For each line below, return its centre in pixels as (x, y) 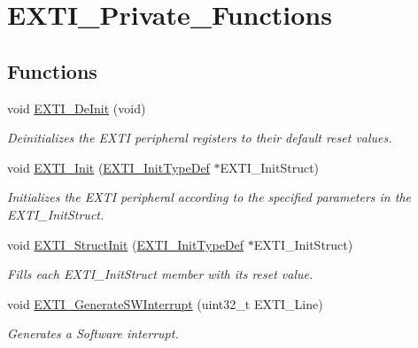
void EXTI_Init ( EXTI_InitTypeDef (108, 167)
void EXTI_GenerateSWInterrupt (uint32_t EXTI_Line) (165, 303)
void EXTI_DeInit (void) (77, 108)
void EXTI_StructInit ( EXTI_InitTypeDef (126, 244)
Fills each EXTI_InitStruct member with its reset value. (160, 274)
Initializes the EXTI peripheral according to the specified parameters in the (209, 197)
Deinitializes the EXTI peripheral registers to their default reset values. (200, 138)
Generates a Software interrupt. (93, 333)
